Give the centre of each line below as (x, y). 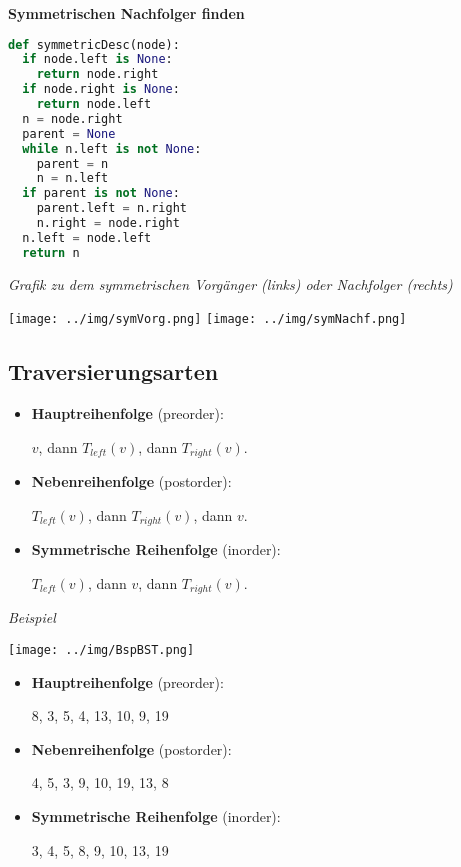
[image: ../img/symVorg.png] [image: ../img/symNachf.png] (207, 319)
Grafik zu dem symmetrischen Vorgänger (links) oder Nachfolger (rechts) (230, 283)
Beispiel (32, 617)
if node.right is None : (101, 89)
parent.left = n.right (111, 208)
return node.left (94, 104)
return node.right (97, 74)
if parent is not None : (101, 193)
